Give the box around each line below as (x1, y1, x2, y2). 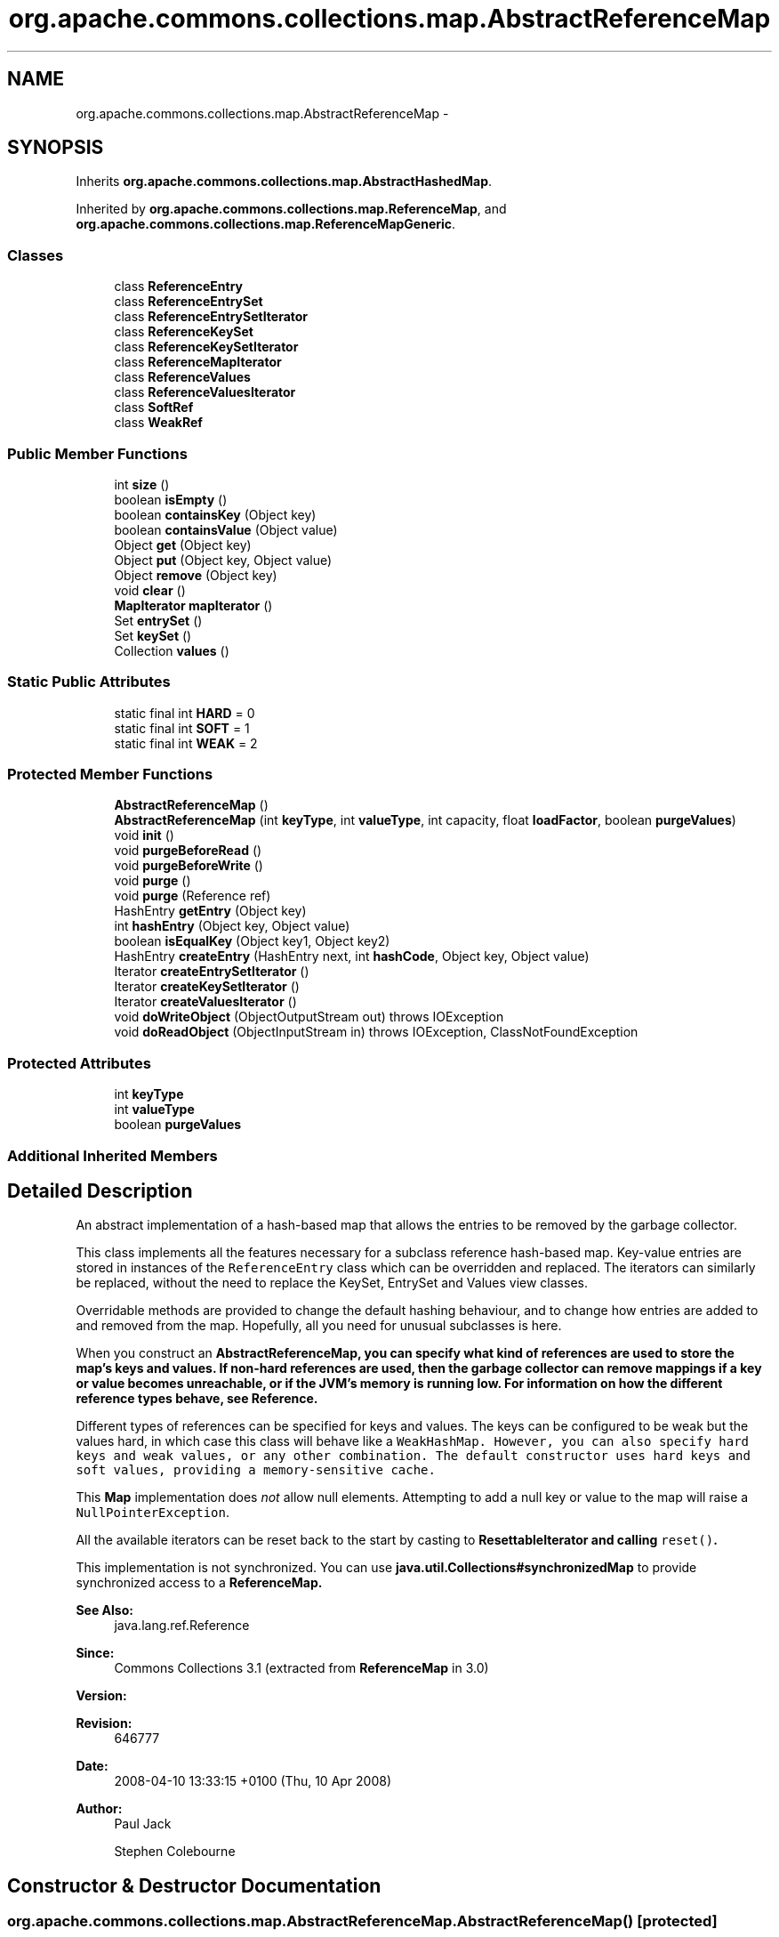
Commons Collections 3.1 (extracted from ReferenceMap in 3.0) (114, 1660, 489, 1676)
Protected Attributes (7, 1053, 151, 1072)
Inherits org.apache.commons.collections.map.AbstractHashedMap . (76, 174, 493, 190)
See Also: (76, 1602, 133, 1618)
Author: (76, 1801, 123, 1817)
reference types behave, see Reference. (76, 1391, 318, 1407)
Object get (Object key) (114, 537, 252, 553)
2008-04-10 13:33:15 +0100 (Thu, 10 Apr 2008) (114, 1773, 392, 1789)
